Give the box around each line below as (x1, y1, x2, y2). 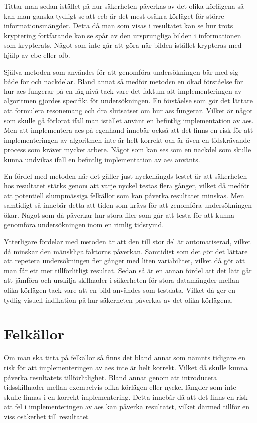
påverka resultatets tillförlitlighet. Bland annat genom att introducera (4, 372, 217, 382)
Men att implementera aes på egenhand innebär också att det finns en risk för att (4, 125, 253, 135)
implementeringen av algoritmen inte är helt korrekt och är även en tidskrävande (4, 134, 250, 145)
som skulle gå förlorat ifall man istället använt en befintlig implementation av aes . (4, 115, 254, 125)
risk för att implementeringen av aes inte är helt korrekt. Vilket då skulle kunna (4, 362, 248, 372)
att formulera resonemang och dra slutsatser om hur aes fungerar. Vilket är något (4, 105, 253, 115)
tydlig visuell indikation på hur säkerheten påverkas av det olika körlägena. (4, 294, 233, 305)
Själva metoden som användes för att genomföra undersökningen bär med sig (4, 66, 239, 77)
